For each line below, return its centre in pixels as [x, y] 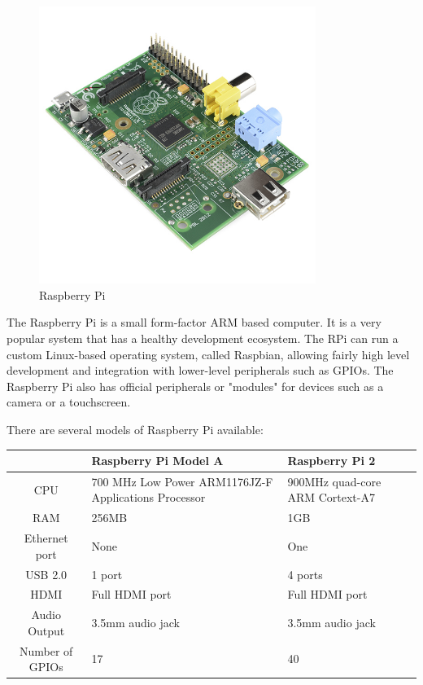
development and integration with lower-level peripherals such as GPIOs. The [200, 370]
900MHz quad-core [334, 481]
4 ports [305, 574]
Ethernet [46, 538]
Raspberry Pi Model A [157, 460]
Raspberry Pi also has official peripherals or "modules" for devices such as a [195, 386]
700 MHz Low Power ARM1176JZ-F [182, 481]
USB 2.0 [46, 574]
